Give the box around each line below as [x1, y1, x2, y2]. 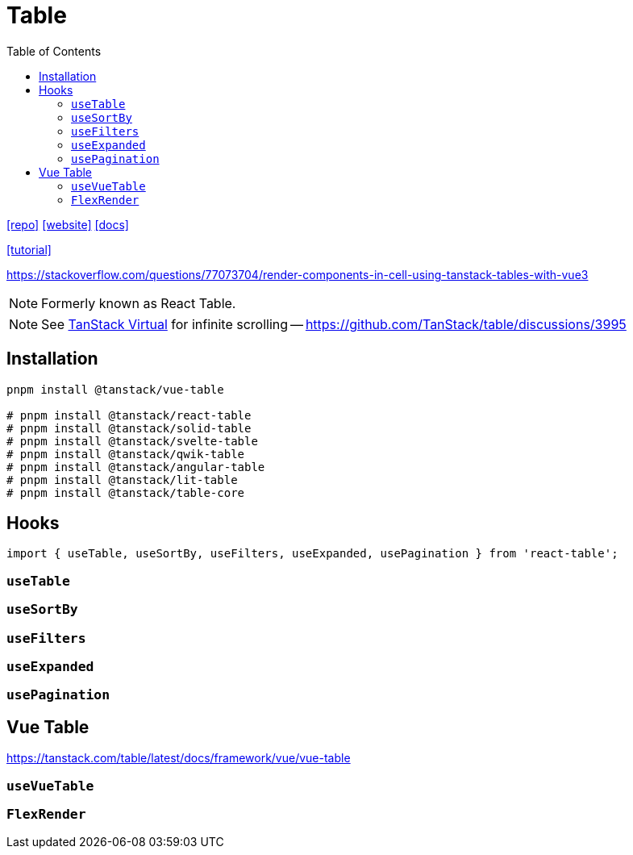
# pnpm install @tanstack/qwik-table [6, 447, 245, 461]
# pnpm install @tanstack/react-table [6, 408, 252, 422]
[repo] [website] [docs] [6, 217, 129, 231]
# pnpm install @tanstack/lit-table [6, 473, 238, 486]
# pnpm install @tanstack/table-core [6, 486, 245, 499]
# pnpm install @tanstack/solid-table [6, 421, 252, 435]
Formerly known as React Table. [41, 294, 236, 311]
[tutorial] [6, 242, 52, 256]
